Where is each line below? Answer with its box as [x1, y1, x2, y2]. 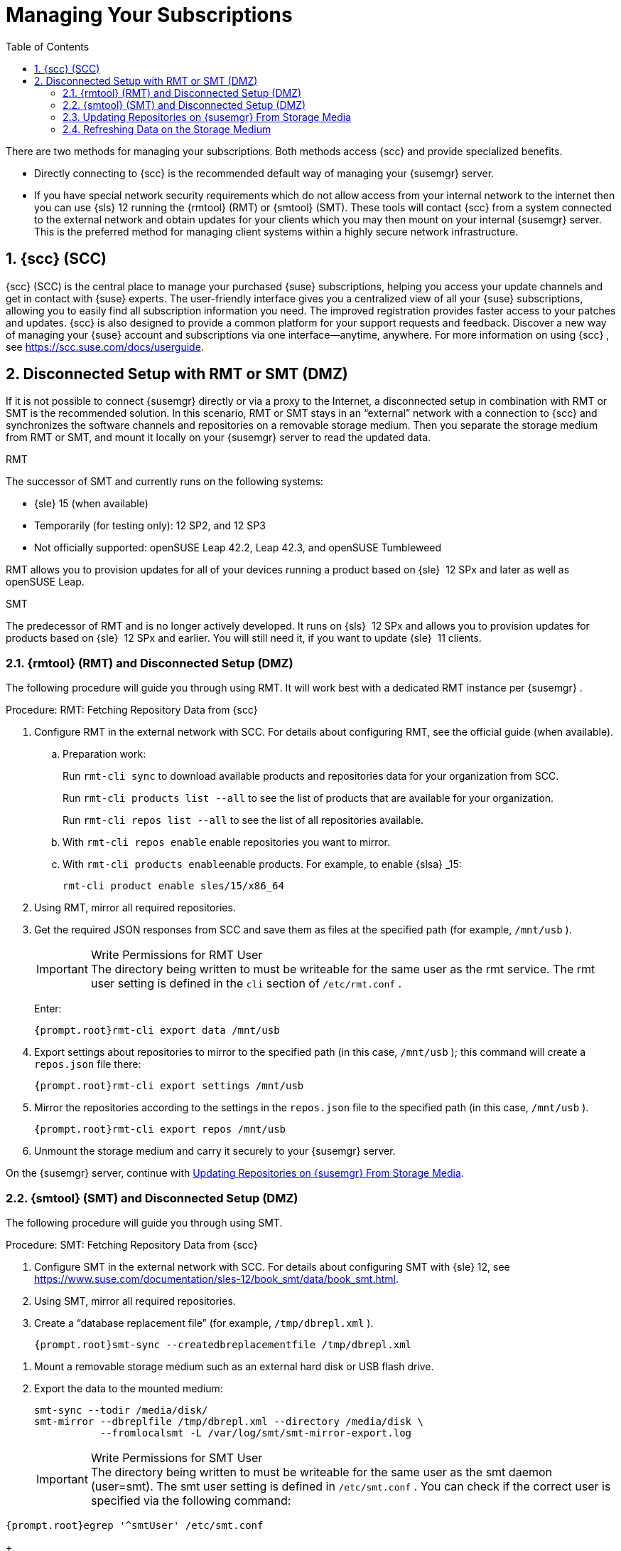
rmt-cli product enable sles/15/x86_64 [63, 880, 284, 892]
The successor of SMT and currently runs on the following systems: [6, 475, 323, 488]
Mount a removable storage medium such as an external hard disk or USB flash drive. [34, 1360, 434, 1372]
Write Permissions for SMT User [90, 1450, 263, 1465]
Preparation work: [63, 748, 146, 761]
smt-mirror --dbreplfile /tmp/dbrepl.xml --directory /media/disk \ [34, 1415, 423, 1427]
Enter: [34, 1002, 62, 1015]
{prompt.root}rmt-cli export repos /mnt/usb [34, 1123, 286, 1136]
